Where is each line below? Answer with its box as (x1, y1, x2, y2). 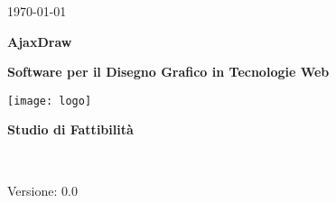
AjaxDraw (7, 32, 72, 51)
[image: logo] (7, 94, 92, 107)
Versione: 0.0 (7, 180, 78, 199)
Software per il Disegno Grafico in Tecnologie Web (7, 62, 330, 81)
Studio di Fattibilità (7, 120, 134, 139)
